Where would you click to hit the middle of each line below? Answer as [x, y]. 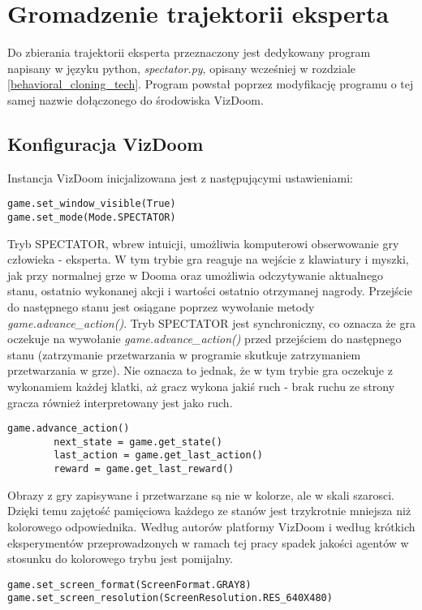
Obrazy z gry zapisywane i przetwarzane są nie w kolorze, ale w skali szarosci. [201, 494]
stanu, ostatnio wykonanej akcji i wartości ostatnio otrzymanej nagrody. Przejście [210, 291]
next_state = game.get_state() [138, 442]
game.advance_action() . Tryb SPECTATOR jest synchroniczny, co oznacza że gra [211, 322]
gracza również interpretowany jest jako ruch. [120, 402]
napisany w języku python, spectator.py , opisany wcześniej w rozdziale [181, 68]
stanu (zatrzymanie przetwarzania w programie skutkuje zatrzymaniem [184, 354]
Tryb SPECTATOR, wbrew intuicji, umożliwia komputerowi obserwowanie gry [203, 243]
